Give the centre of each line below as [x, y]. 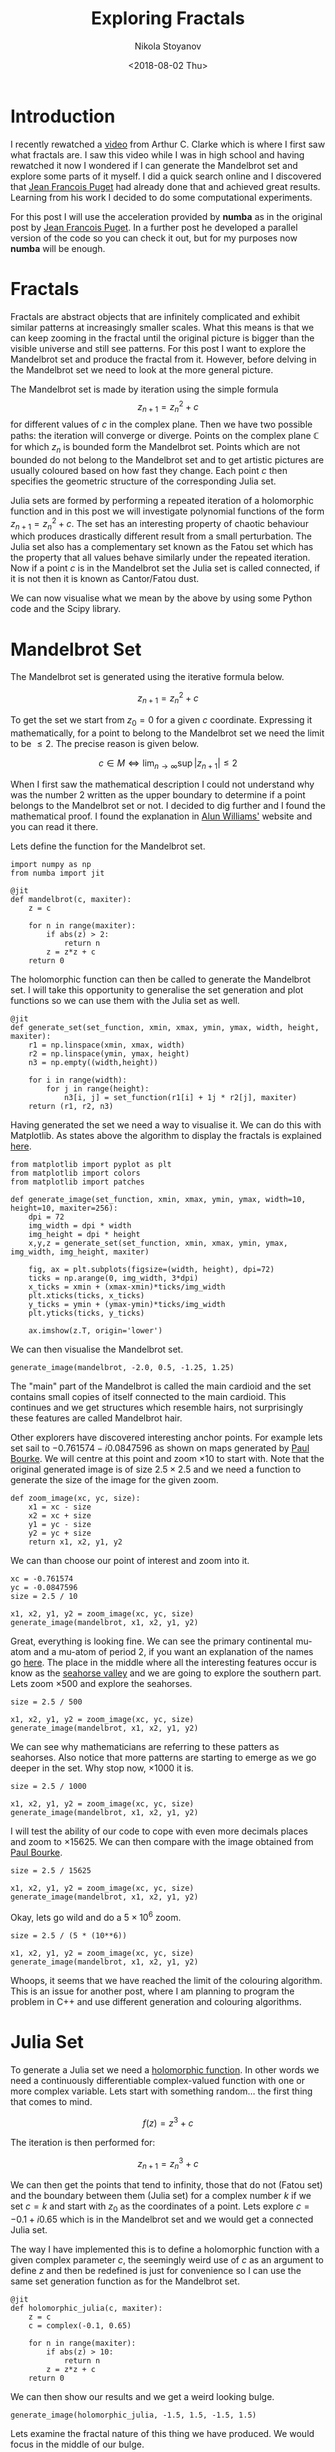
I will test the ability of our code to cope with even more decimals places [159, 1831]
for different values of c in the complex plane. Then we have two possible [161, 424]
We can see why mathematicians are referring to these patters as [145, 1747]
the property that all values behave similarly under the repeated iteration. [160, 558]
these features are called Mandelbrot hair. [96, 1418]
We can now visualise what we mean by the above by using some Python [161, 598]
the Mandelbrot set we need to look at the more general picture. [142, 369]
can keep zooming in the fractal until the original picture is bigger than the [162, 338]
